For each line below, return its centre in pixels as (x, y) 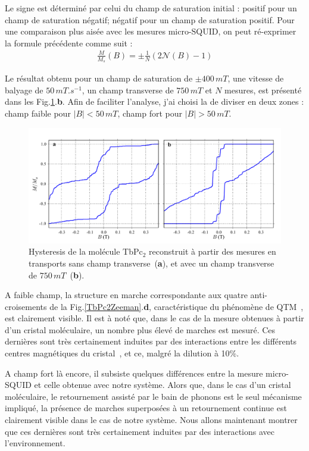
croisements (26, 306)
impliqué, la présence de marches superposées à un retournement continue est (146, 408)
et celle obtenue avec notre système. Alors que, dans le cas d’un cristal (163, 385)
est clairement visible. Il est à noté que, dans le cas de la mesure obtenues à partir (154, 318)
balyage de (24, 90)
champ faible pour (38, 113)
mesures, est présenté (263, 90)
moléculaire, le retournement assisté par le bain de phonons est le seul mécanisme (153, 396)
